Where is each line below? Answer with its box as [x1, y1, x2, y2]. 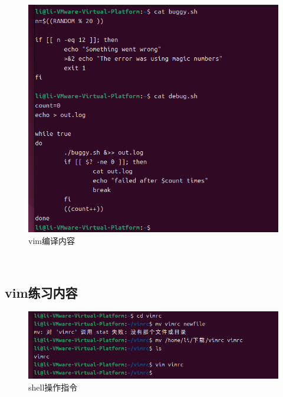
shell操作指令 [28, 380, 78, 393]
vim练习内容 [5, 283, 78, 301]
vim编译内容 [28, 235, 75, 247]
